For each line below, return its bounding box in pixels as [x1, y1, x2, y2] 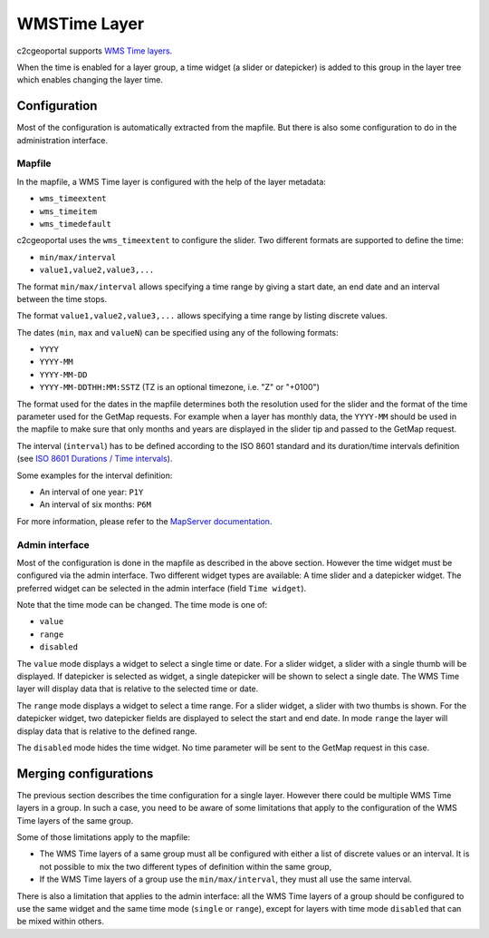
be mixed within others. [16, 916, 104, 927]
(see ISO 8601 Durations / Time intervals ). [16, 454, 173, 464]
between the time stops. [16, 293, 108, 304]
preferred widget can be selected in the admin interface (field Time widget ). [16, 582, 307, 593]
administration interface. [16, 134, 109, 145]
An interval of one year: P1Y [39, 486, 144, 497]
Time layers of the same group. [16, 815, 134, 826]
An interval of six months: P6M [39, 499, 151, 510]
